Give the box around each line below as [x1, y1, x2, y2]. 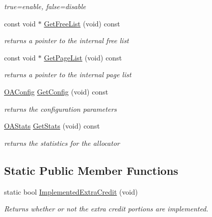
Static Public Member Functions [4, 162, 179, 178]
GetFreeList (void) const [44, 18, 120, 28]
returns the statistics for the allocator [4, 137, 120, 148]
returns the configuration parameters [4, 103, 117, 114]
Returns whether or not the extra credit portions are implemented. [4, 203, 208, 214]
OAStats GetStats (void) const [4, 120, 100, 131]
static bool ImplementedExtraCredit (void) [4, 186, 138, 197]
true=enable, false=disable [4, 1, 86, 11]
